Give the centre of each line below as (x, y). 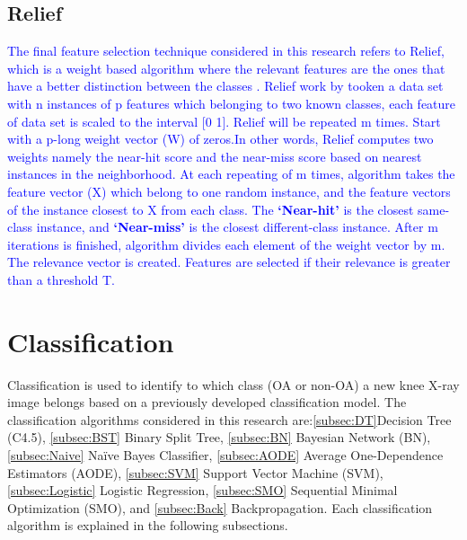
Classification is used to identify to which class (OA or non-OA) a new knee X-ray (233, 384)
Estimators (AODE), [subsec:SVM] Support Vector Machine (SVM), (195, 472)
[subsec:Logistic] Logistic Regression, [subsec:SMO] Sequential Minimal (203, 490)
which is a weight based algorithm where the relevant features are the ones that (226, 68)
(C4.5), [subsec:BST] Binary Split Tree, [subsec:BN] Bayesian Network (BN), (219, 437)
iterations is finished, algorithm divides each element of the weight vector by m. (226, 244)
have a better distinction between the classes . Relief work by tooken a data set (225, 86)
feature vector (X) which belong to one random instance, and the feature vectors (229, 191)
